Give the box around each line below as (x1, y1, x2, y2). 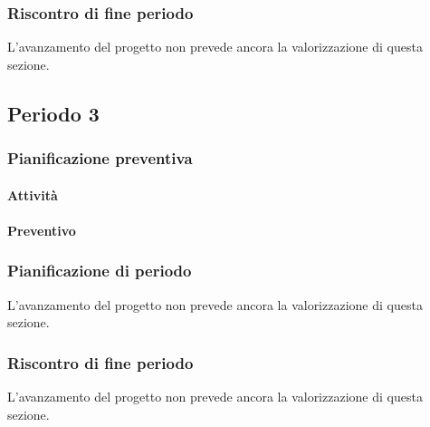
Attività (7, 185, 58, 204)
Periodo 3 (7, 99, 100, 127)
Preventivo (7, 220, 76, 239)
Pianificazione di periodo (7, 259, 192, 282)
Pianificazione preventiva (7, 147, 193, 170)
